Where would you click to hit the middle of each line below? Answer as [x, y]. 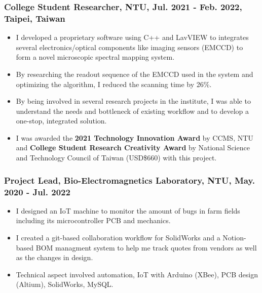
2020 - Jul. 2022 [37, 192]
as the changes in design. [54, 257]
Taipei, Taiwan [35, 18]
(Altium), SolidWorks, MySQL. [65, 284]
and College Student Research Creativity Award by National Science [133, 148]
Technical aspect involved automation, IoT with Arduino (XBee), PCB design [137, 274]
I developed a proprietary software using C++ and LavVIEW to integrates [132, 37]
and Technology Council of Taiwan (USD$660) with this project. [116, 158]
